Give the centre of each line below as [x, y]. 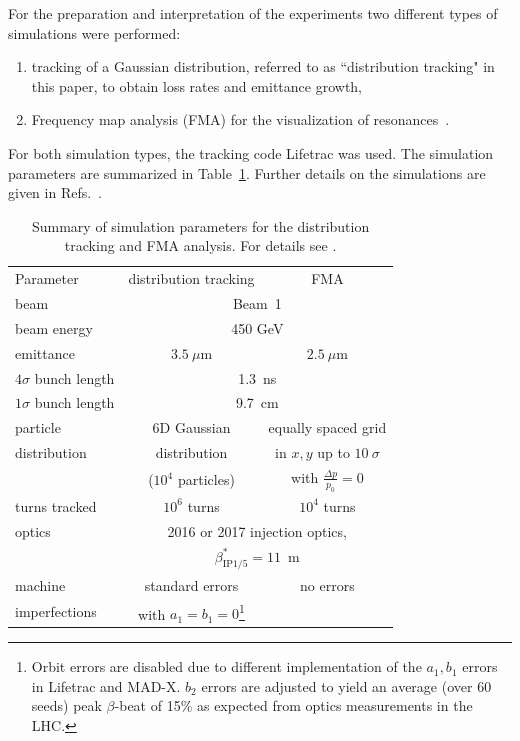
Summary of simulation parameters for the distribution [200, 225]
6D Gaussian [191, 427]
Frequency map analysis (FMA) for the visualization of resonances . [240, 119]
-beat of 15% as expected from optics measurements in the [293, 705]
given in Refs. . [55, 192]
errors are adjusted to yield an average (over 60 [346, 685]
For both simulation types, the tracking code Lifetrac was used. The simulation [251, 152]
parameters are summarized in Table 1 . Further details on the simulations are [247, 172]
